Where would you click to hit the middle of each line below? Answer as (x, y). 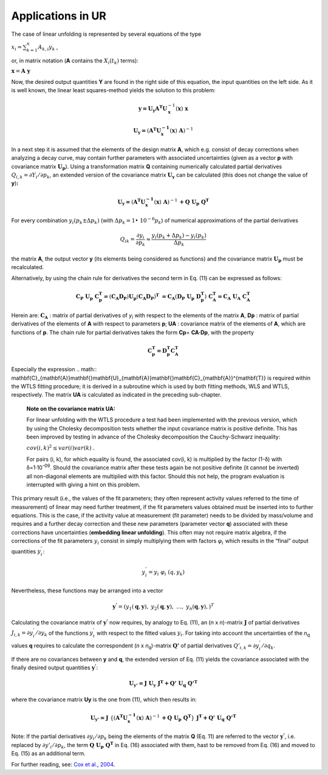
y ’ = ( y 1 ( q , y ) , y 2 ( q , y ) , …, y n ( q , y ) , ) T (163, 606)
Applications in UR (59, 16)
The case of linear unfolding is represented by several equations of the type (106, 34)
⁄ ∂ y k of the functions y (65, 633)
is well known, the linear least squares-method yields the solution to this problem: (113, 90)
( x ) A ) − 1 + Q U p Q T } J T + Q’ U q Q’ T (186, 718)
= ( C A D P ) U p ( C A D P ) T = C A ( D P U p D (152, 297)
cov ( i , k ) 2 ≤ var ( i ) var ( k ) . (60, 448)
